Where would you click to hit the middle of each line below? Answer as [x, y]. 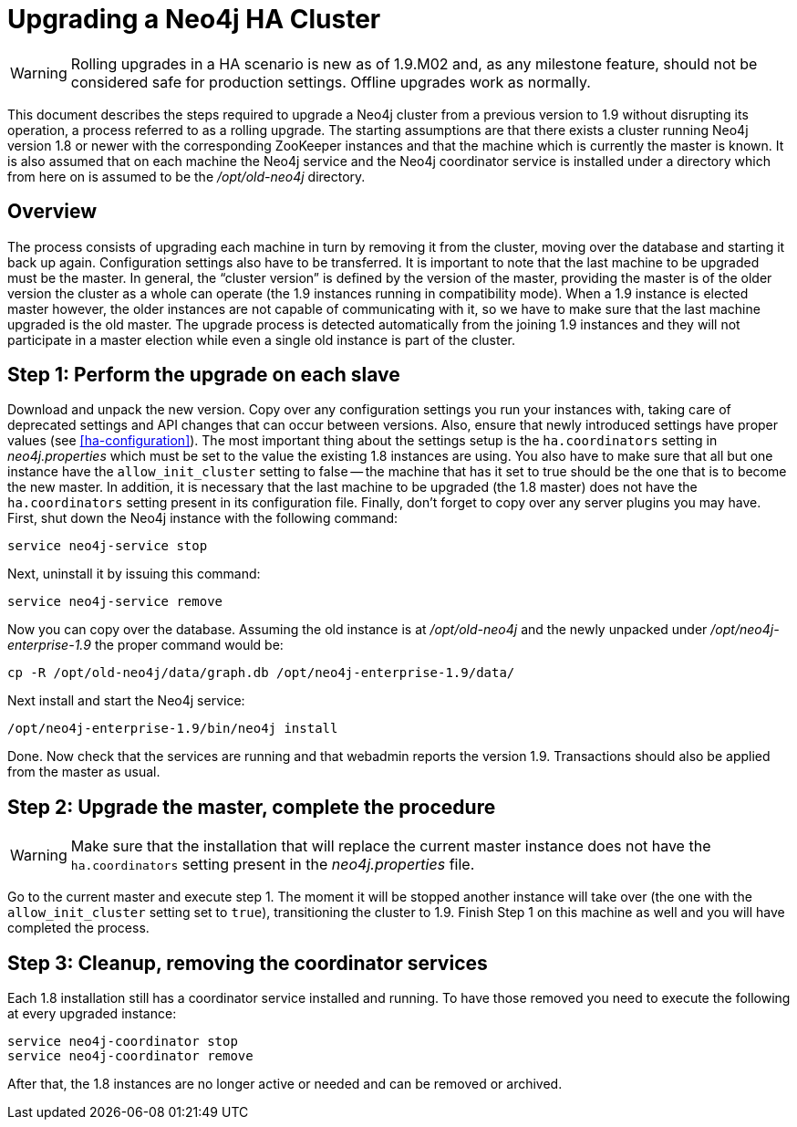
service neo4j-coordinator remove [130, 1056]
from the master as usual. [84, 772]
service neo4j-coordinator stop [123, 1042]
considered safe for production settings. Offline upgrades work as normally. [331, 82]
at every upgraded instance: [92, 1014]
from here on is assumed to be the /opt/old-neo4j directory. [186, 176]
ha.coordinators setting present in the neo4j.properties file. [273, 865]
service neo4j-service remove [115, 602]
